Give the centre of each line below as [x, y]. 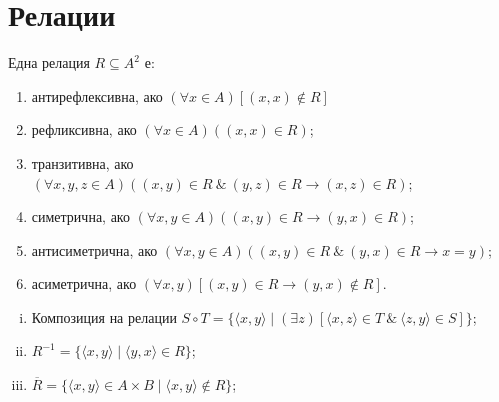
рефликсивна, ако [84, 129]
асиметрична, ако [84, 283]
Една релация [49, 62]
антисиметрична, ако [94, 249]
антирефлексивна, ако [97, 95]
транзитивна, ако [82, 162]
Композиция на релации [104, 316]
